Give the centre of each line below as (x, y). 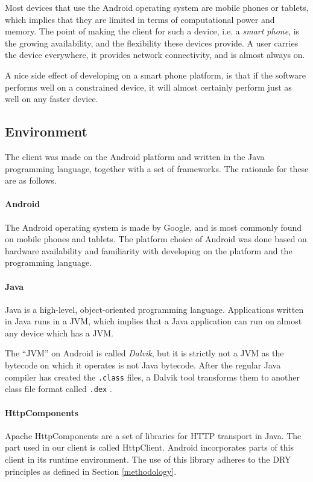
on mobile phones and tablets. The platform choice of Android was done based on (156, 239)
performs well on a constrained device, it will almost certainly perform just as (148, 87)
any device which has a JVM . (59, 333)
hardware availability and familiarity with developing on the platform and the (149, 250)
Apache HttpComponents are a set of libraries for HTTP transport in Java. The (153, 435)
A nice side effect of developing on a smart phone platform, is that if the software (155, 75)
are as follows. (31, 180)
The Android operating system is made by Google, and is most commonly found (153, 227)
